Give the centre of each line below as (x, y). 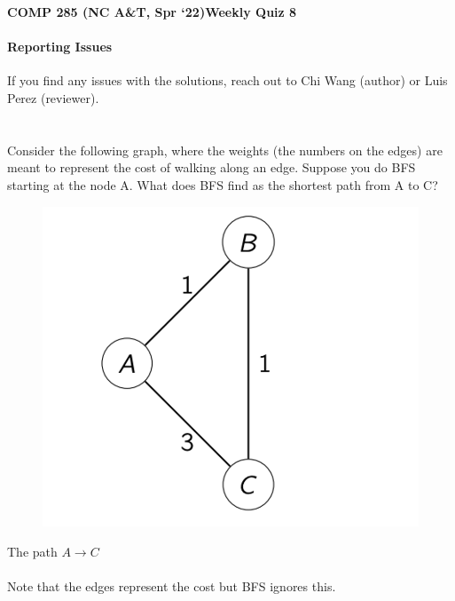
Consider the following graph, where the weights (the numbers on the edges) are (225, 150)
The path (32, 551)
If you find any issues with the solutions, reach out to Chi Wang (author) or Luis (227, 80)
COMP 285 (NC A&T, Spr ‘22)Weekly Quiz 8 (152, 12)
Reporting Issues (60, 47)
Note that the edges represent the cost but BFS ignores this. (172, 586)
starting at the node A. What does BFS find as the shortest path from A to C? (223, 184)
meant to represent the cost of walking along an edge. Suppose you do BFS (212, 167)
